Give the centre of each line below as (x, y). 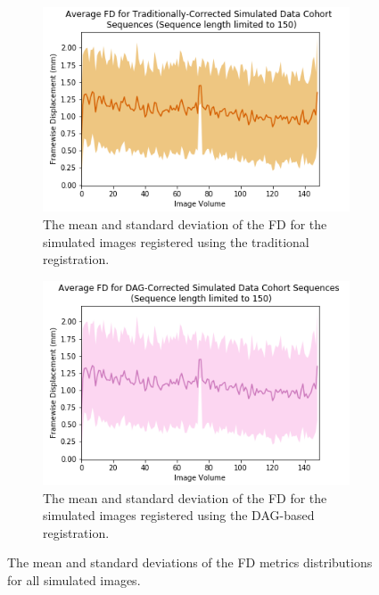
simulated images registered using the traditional (176, 241)
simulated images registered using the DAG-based (179, 515)
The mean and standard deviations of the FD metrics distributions (190, 562)
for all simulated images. (74, 580)
